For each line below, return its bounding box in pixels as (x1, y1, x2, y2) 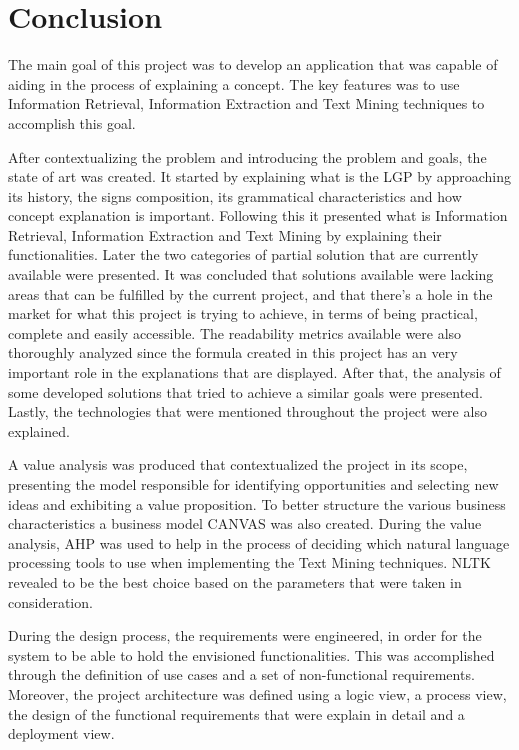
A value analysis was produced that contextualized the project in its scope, (8, 454, 468, 475)
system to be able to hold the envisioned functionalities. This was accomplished (8, 644, 495, 665)
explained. (8, 420, 70, 441)
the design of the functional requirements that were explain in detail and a (8, 703, 465, 724)
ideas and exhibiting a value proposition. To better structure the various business (8, 493, 506, 514)
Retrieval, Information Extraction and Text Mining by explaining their (8, 224, 442, 245)
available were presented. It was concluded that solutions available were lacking (8, 264, 494, 285)
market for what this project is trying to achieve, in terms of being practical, (8, 303, 478, 324)
